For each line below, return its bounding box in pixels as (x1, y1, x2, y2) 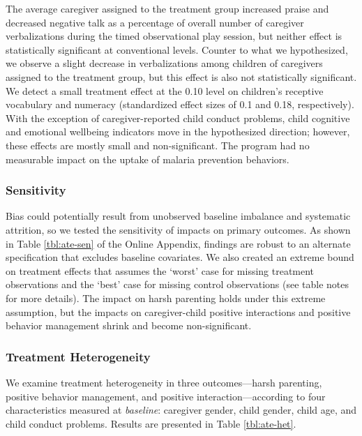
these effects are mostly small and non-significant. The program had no (6, 137, 310, 152)
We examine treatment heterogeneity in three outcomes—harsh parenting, (6, 375, 322, 389)
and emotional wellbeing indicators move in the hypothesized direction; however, (6, 124, 350, 139)
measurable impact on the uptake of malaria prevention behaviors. (6, 151, 289, 166)
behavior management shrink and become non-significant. (6, 318, 252, 333)
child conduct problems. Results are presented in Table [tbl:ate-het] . (6, 416, 296, 430)
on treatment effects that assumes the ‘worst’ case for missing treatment (6, 263, 315, 278)
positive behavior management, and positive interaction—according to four (6, 389, 326, 403)
